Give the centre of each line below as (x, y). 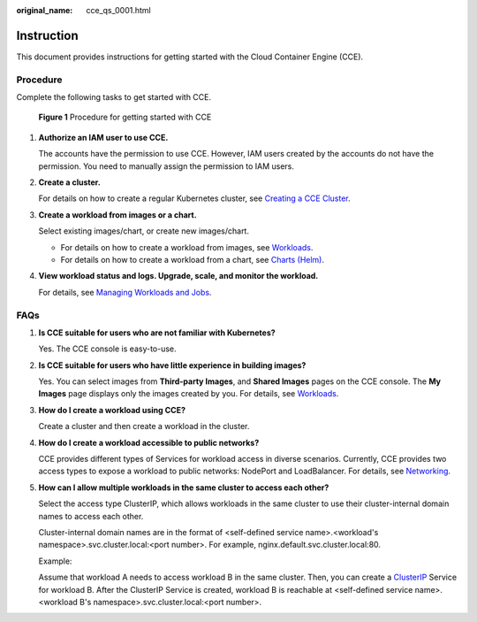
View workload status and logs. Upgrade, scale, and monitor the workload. (178, 276)
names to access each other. (91, 516)
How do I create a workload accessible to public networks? (149, 442)
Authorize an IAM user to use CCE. (103, 137)
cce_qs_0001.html (118, 10)
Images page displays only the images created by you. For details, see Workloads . (189, 394)
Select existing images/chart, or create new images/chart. (144, 231)
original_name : (45, 10)
